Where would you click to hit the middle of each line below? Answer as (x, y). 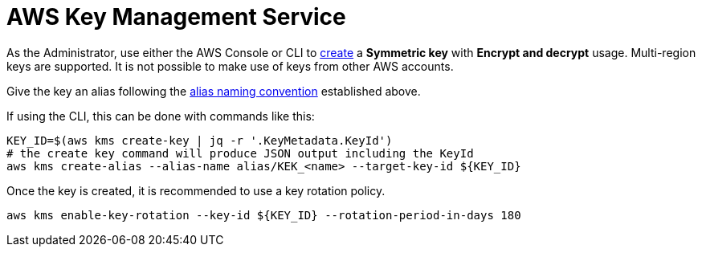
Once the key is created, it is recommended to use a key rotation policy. (196, 190)
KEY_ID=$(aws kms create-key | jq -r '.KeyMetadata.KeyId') (200, 140)
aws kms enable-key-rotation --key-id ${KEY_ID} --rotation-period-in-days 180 (264, 215)
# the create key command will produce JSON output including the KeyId (240, 153)
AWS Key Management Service (176, 17)
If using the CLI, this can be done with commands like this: (161, 116)
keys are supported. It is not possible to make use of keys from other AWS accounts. (230, 66)
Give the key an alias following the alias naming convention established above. (214, 91)
